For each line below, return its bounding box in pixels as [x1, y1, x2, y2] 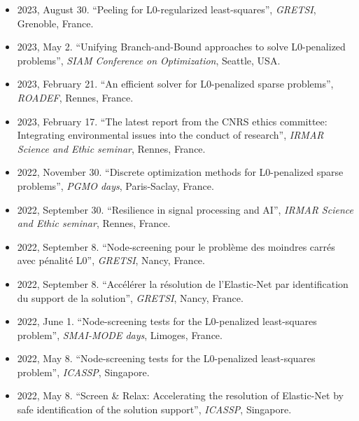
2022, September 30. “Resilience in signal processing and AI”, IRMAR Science [17, 202, 353, 216]
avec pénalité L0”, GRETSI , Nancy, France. [17, 253, 205, 268]
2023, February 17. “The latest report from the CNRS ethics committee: [17, 113, 328, 128]
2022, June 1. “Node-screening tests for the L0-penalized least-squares [17, 314, 317, 329]
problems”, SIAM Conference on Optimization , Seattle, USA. [17, 53, 281, 67]
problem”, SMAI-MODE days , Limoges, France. [17, 327, 223, 342]
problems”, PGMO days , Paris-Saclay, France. [17, 178, 214, 193]
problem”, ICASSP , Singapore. [17, 364, 150, 379]
